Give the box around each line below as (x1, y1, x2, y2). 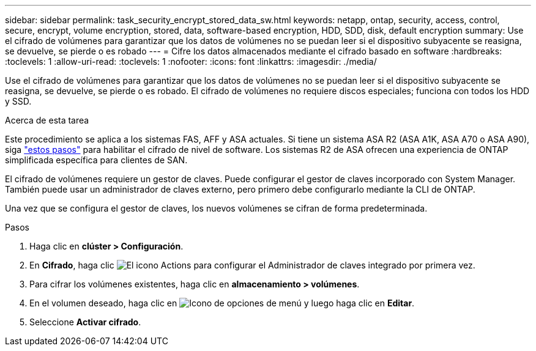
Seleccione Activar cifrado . (29, 317, 141, 327)
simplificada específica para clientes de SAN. (5, 155, 188, 165)
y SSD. (5, 96, 32, 106)
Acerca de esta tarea (5, 115, 89, 125)
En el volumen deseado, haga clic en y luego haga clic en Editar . (29, 298, 415, 308)
